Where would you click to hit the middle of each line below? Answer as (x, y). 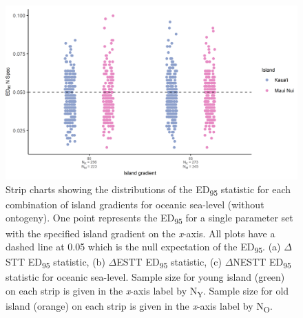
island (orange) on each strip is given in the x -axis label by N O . (139, 307)
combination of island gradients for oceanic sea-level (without (135, 204)
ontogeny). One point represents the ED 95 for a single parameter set (149, 219)
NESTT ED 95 (262, 263)
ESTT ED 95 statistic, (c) (169, 263)
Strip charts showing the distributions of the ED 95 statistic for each (148, 190)
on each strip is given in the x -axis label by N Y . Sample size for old (147, 291)
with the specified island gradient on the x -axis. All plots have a (140, 233)
